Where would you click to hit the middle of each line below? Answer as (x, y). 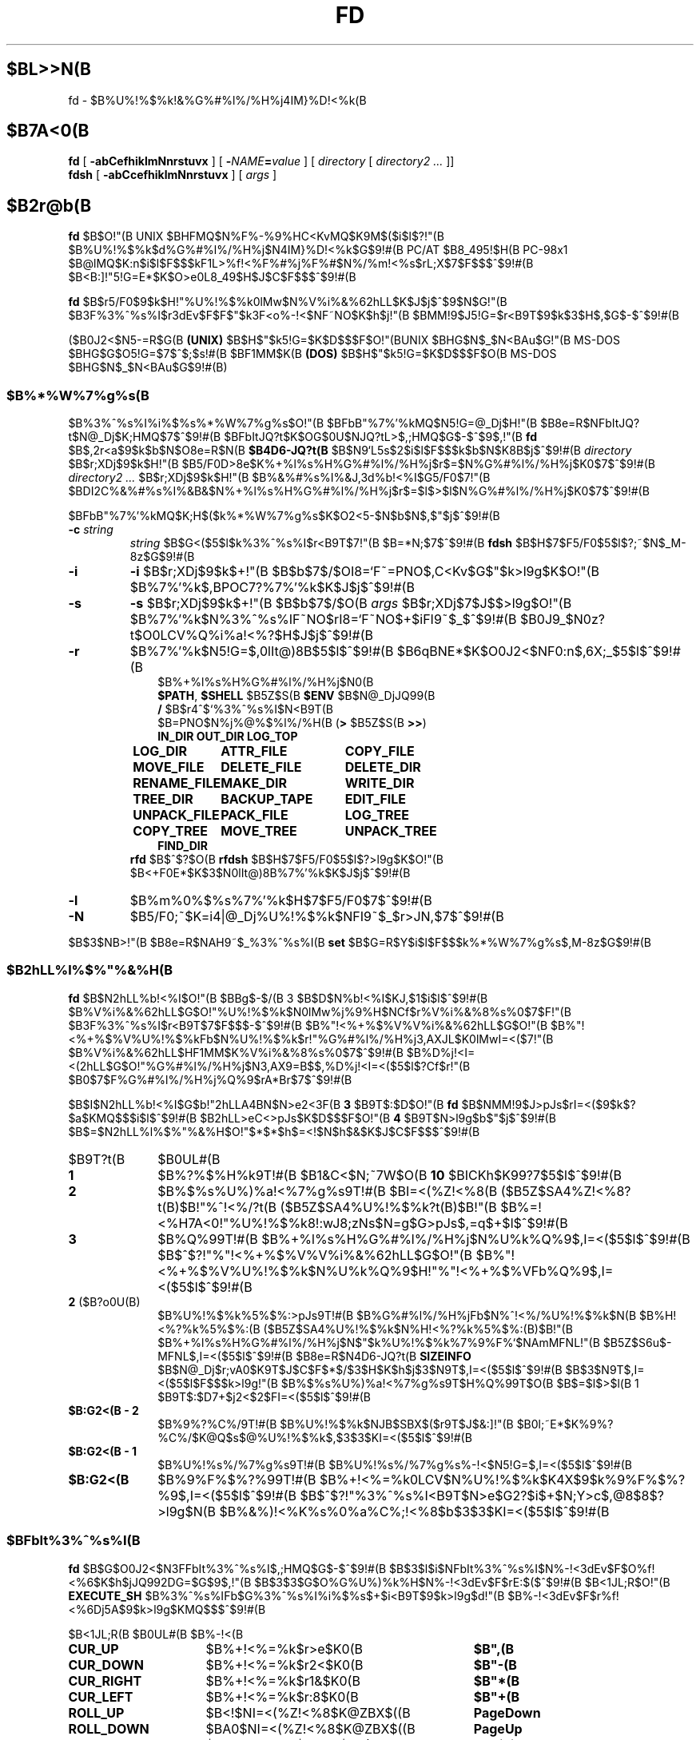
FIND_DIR (183, 846)
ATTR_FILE (254, 751)
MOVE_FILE (169, 767)
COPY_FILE (380, 751)
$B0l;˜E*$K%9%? (565, 1424)
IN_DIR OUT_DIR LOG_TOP (228, 737)
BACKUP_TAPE (267, 799)
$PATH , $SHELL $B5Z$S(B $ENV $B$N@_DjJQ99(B (296, 696)
